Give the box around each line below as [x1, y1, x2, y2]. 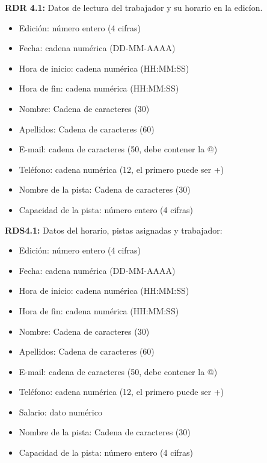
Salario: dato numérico [19, 405, 102, 418]
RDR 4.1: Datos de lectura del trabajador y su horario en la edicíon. [5, 1, 263, 13]
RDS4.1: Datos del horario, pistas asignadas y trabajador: [5, 223, 222, 236]
